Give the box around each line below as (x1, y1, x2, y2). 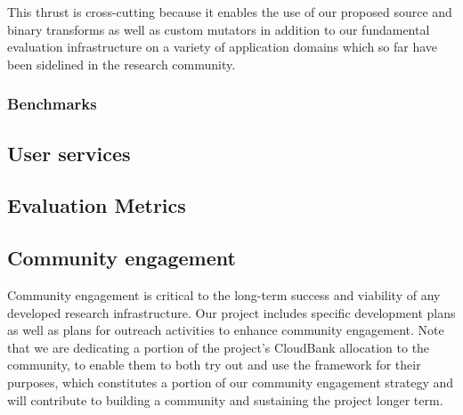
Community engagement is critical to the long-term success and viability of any (7, 285, 441, 304)
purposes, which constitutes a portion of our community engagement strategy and (7, 372, 454, 391)
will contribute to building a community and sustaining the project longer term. (7, 390, 443, 409)
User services (7, 139, 131, 167)
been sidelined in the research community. (7, 54, 236, 73)
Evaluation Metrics (7, 191, 186, 219)
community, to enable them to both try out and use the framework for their (7, 355, 421, 374)
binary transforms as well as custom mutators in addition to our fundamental (7, 20, 430, 38)
